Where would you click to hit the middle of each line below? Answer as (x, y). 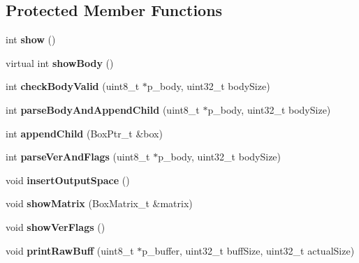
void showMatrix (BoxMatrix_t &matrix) (99, 203)
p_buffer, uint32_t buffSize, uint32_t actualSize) (248, 250)
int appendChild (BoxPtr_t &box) (84, 133)
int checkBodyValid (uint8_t (73, 86)
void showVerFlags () (56, 226)
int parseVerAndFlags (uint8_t (78, 157)
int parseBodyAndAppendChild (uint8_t (103, 109)
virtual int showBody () (60, 62)
